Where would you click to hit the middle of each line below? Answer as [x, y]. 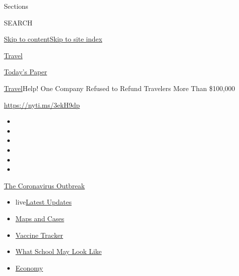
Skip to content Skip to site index [53, 39]
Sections [16, 6]
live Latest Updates [43, 202]
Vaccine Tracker [39, 235]
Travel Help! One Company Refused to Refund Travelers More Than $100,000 [119, 88]
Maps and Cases [40, 218]
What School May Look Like [58, 251]
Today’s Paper [26, 72]
